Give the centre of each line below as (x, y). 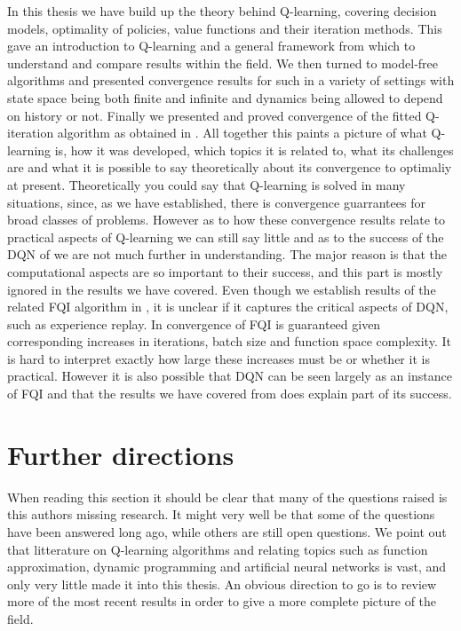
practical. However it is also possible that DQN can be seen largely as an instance (230, 376)
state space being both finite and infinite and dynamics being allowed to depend (225, 97)
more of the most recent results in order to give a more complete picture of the (222, 601)
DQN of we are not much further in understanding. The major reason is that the (227, 254)
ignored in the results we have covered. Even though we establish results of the (222, 289)
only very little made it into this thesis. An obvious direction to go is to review (222, 584)
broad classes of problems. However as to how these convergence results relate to (227, 220)
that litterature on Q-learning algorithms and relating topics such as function (218, 549)
